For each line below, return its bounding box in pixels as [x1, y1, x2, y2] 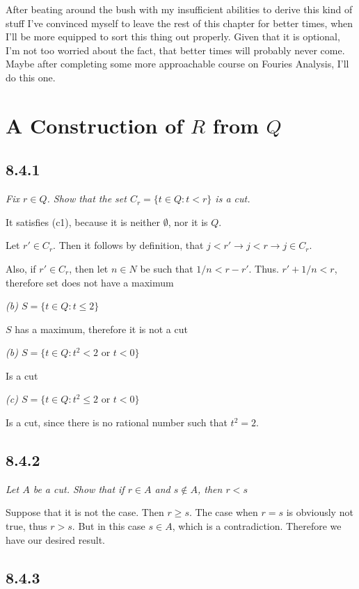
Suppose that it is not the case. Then [6, 505, 164, 519]
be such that [140, 261, 193, 275]
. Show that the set [47, 191, 127, 206]
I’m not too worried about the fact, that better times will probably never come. [6, 42, 345, 57]
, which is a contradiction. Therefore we [172, 519, 342, 533]
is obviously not [286, 505, 353, 519]
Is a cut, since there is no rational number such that [6, 415, 228, 430]
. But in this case [72, 519, 145, 533]
